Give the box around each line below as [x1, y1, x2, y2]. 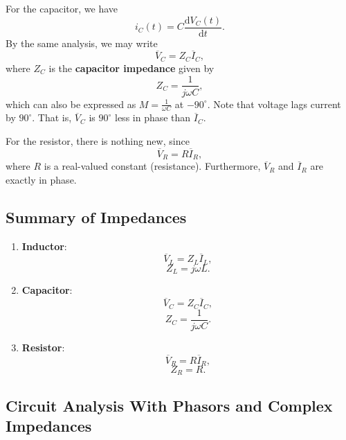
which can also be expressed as [6, 96, 136, 111]
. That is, [32, 110, 72, 125]
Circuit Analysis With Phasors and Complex [6, 394, 333, 416]
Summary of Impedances [6, 206, 187, 227]
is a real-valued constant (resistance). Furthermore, [44, 159, 261, 173]
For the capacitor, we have [6, 1, 118, 15]
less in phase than [115, 110, 191, 125]
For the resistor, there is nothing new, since [6, 134, 190, 148]
